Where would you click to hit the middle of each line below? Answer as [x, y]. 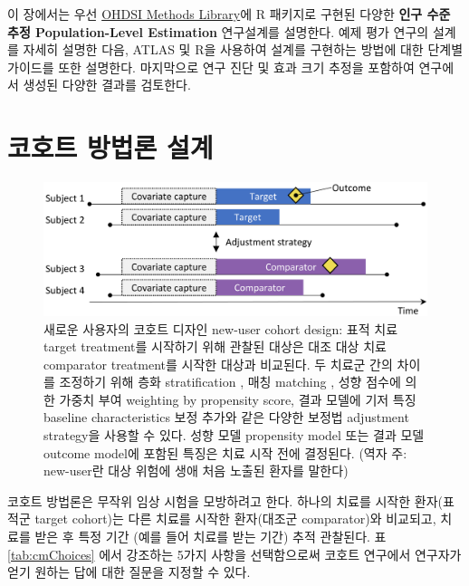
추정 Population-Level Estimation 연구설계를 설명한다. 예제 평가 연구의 [218, 31]
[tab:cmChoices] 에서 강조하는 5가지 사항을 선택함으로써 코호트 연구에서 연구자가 [234, 554]
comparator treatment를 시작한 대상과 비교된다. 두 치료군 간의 [218, 364]
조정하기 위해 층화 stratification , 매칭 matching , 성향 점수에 [230, 382]
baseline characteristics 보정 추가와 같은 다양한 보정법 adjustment [226, 417]
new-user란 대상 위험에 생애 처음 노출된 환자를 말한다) [196, 471]
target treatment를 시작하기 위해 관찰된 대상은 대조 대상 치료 [215, 346]
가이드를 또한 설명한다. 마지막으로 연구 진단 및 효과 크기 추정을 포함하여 [211, 67]
